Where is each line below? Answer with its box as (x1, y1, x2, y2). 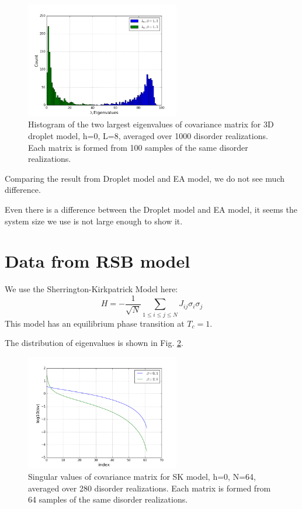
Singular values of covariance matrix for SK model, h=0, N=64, (28, 470, 256, 483)
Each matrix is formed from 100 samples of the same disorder (28, 141, 248, 153)
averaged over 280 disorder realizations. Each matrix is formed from (28, 482, 271, 494)
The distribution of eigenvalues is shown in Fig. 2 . (5, 337, 183, 349)
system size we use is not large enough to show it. (5, 214, 183, 227)
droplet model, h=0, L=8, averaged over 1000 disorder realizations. (28, 129, 268, 141)
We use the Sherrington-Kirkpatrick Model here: (5, 283, 178, 295)
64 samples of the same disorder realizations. (28, 493, 188, 505)
